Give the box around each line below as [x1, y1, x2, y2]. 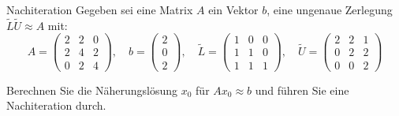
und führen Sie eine [255, 81, 349, 98]
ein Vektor [208, 2, 259, 17]
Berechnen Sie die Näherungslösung [6, 81, 178, 98]
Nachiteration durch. [6, 97, 106, 114]
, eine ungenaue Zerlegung [267, 2, 393, 17]
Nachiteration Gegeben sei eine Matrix [6, 2, 193, 17]
